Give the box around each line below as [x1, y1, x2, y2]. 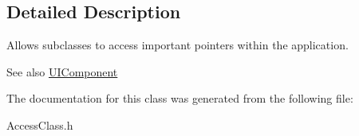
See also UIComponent [6, 63, 118, 80]
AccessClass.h [6, 116, 73, 133]
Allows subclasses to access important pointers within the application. [6, 37, 349, 53]
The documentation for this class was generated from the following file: [6, 90, 353, 107]
